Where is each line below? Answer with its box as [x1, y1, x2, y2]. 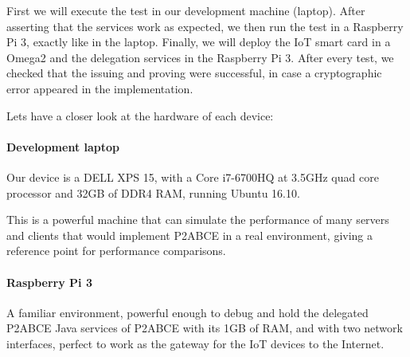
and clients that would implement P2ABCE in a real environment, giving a [6, 226, 373, 243]
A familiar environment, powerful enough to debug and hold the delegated [6, 304, 369, 320]
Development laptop [6, 138, 120, 155]
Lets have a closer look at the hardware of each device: [6, 107, 274, 124]
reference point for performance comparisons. [6, 242, 226, 259]
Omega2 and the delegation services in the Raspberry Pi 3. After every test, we [6, 49, 394, 65]
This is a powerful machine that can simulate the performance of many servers [6, 211, 389, 228]
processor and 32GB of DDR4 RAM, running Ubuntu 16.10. [6, 184, 300, 201]
